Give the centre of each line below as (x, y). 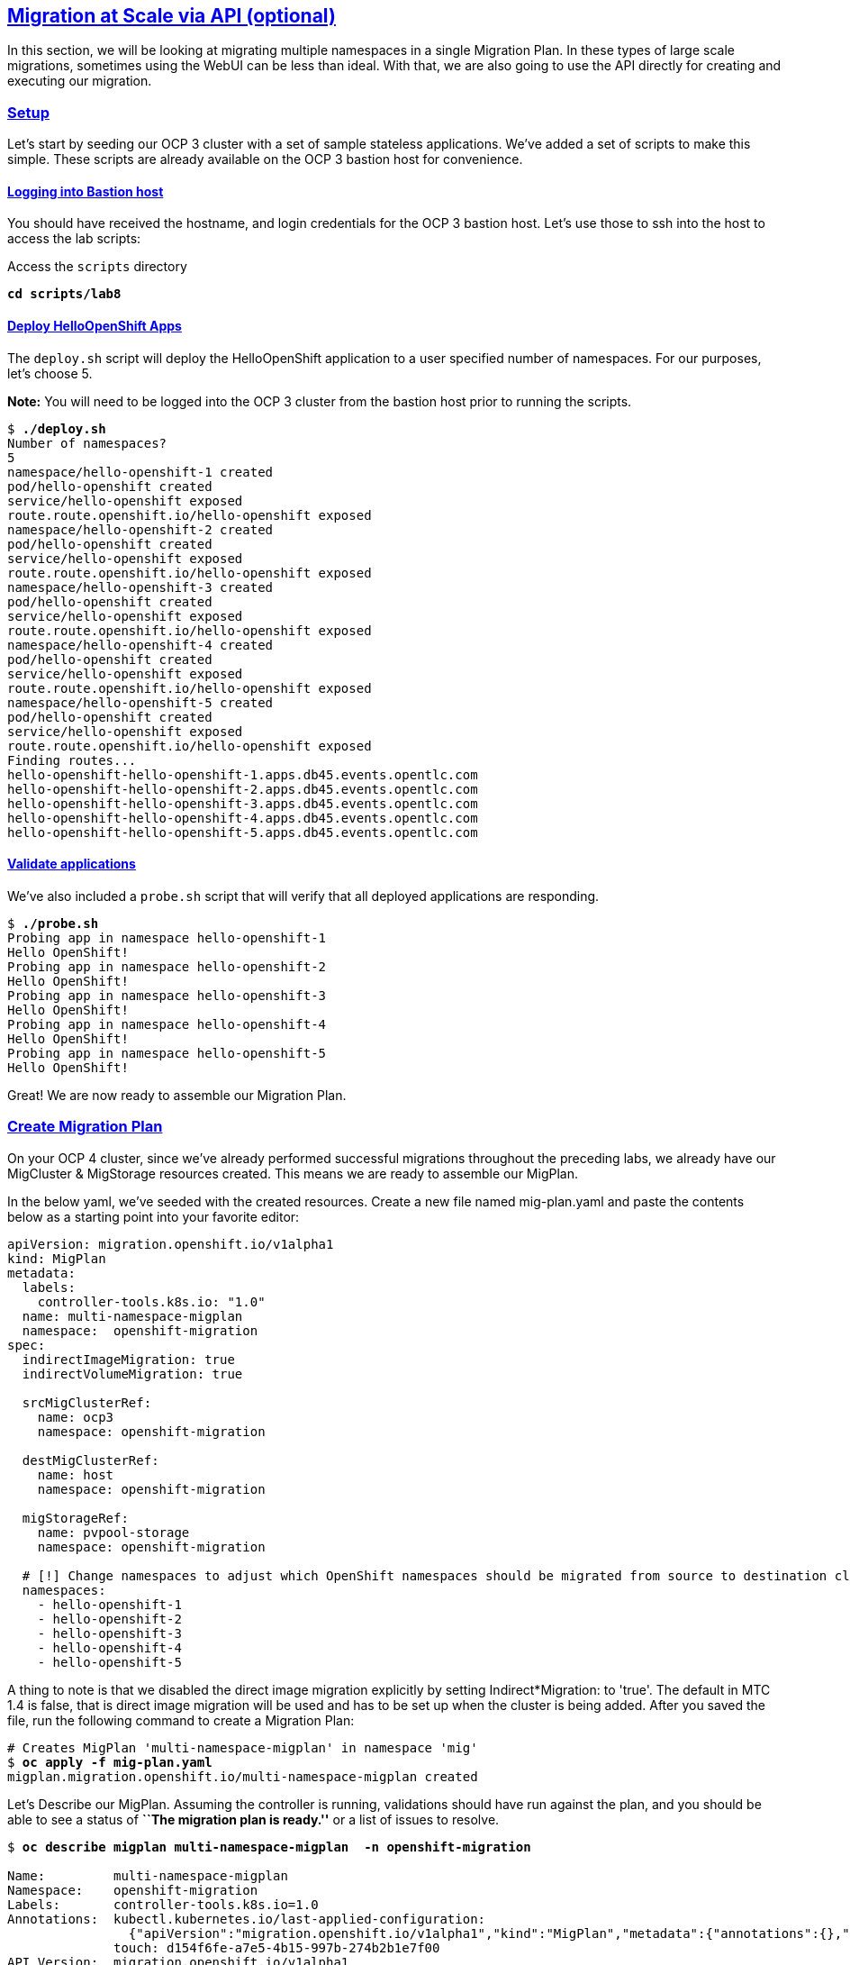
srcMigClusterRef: (87, 1402)
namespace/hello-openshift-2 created (140, 529)
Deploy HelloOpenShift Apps (95, 326)
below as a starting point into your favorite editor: (154, 1216)
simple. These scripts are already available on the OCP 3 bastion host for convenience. (265, 159)
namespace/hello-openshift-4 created (140, 645)
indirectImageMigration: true (128, 1359)
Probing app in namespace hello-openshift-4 (167, 1024)
